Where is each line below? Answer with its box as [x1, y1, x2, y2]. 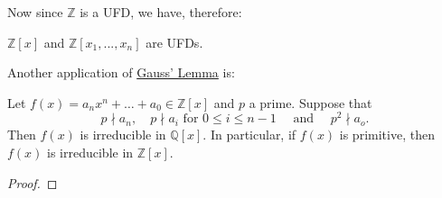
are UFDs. [146, 32, 203, 51]
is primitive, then [339, 125, 435, 144]
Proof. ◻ [7, 173, 58, 192]
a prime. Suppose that [249, 93, 372, 112]
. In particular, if [202, 125, 296, 144]
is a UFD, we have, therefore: [80, 3, 242, 21]
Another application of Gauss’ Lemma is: [7, 63, 235, 82]
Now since [7, 3, 63, 21]
